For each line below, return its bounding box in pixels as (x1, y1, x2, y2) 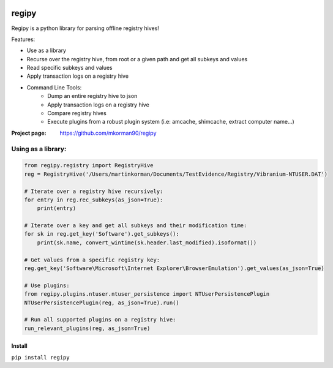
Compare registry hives (47, 110, 107, 117)
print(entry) (37, 205, 77, 212)
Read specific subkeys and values (26, 64, 113, 72)
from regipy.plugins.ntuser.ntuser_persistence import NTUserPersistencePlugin (24, 291, 270, 298)
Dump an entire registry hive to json (47, 92, 138, 100)
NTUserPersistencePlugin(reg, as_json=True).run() (24, 299, 180, 306)
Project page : (11, 129, 47, 137)
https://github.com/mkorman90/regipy (59, 129, 157, 137)
